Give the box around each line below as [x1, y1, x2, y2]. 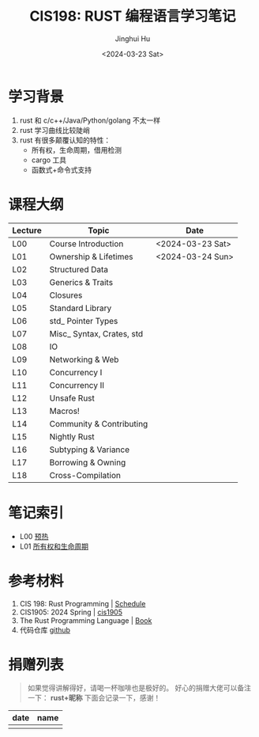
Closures [49, 290, 83, 301]
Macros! [49, 405, 81, 416]
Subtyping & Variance [49, 444, 130, 455]
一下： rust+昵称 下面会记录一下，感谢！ [27, 693, 161, 703]
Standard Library [49, 302, 112, 313]
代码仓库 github [19, 625, 71, 634]
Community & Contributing [49, 418, 148, 429]
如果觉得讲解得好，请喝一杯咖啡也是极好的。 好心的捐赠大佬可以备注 [27, 683, 251, 693]
